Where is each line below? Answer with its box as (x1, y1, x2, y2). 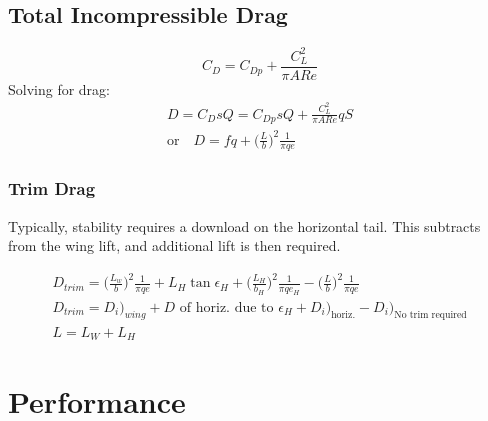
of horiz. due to (179, 300, 274, 315)
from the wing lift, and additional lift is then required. (8, 235, 341, 256)
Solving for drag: (8, 78, 111, 99)
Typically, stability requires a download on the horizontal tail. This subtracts (8, 215, 481, 236)
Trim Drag (8, 176, 96, 201)
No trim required (394, 310, 467, 321)
